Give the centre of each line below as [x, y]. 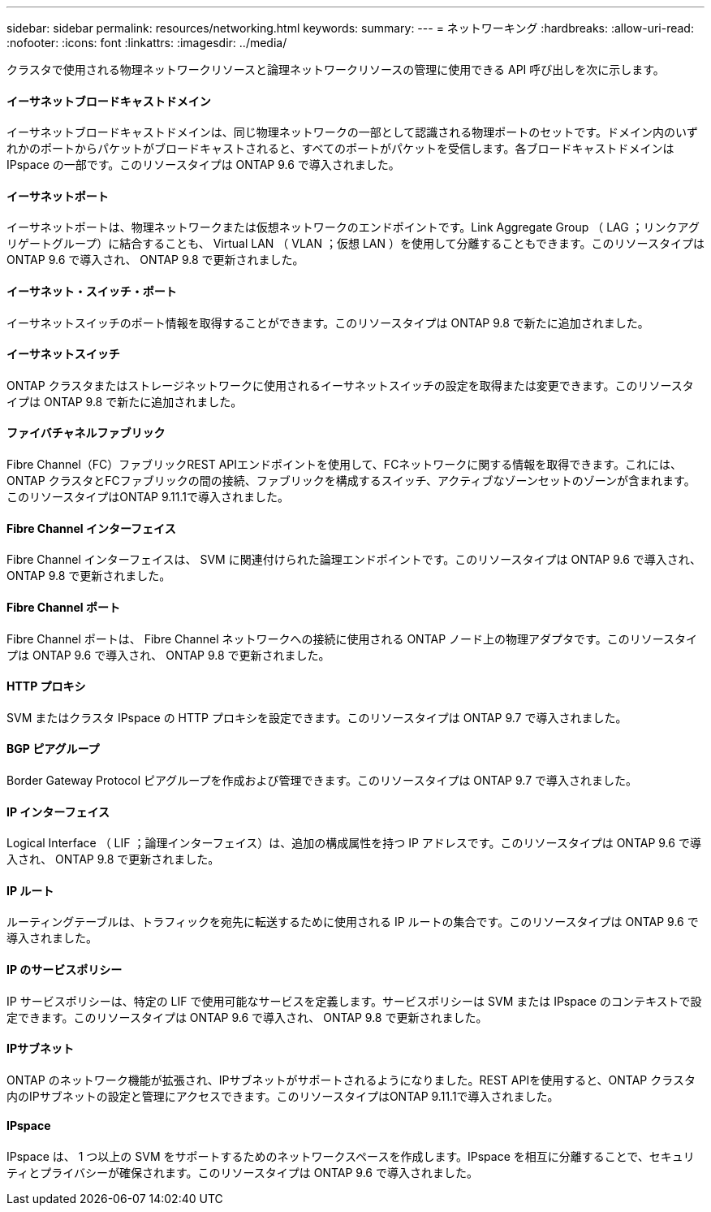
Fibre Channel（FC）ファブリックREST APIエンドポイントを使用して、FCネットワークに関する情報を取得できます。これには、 [344, 465]
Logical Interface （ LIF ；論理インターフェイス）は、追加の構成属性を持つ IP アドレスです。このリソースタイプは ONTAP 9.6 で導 [354, 843]
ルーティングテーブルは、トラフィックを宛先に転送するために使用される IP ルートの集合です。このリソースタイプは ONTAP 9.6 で [353, 922]
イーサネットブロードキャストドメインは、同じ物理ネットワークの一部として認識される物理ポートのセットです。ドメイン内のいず [352, 132]
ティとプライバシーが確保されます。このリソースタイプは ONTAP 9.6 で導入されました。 [242, 1173]
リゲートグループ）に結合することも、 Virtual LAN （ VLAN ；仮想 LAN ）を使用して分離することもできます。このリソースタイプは [355, 244]
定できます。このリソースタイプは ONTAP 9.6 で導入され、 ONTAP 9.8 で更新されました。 [247, 1017]
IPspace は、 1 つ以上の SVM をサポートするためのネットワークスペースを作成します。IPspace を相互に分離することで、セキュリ [351, 1157]
